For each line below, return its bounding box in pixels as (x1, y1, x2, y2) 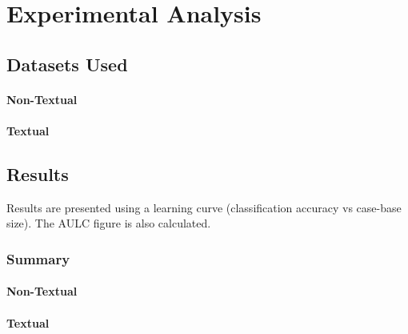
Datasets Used (6, 51, 128, 76)
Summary (6, 248, 70, 268)
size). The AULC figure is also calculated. (6, 215, 211, 231)
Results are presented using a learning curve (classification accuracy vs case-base (6, 199, 402, 215)
